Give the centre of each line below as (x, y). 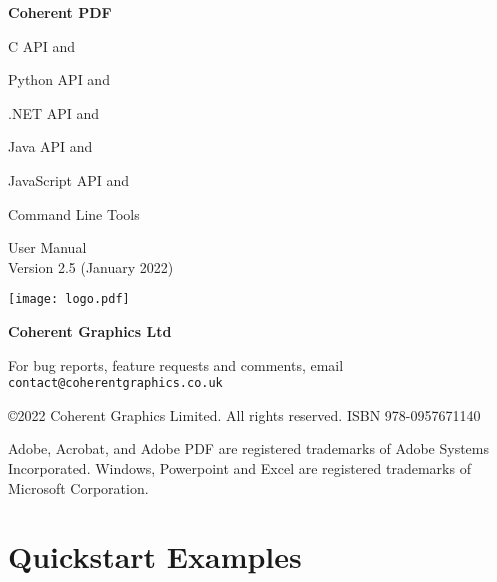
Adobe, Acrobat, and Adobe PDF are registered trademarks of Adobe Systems (249, 448)
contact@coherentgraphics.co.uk (115, 383)
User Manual (47, 247)
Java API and (50, 146)
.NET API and (54, 112)
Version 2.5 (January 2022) (91, 266)
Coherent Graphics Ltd (90, 331)
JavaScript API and (69, 179)
